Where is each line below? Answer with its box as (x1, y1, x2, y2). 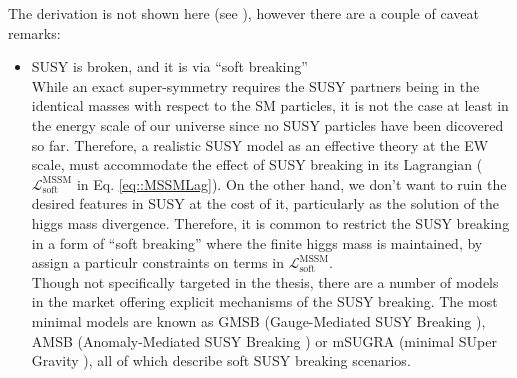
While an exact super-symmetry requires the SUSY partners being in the (31, 75, 480, 96)
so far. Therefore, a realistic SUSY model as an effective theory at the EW (31, 134, 489, 155)
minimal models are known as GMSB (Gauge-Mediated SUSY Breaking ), (31, 310, 486, 331)
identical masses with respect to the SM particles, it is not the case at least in (31, 95, 509, 116)
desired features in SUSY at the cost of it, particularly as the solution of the (31, 193, 500, 214)
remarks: (8, 22, 61, 43)
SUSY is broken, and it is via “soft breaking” (31, 56, 308, 77)
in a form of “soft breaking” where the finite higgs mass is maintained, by (31, 232, 483, 253)
